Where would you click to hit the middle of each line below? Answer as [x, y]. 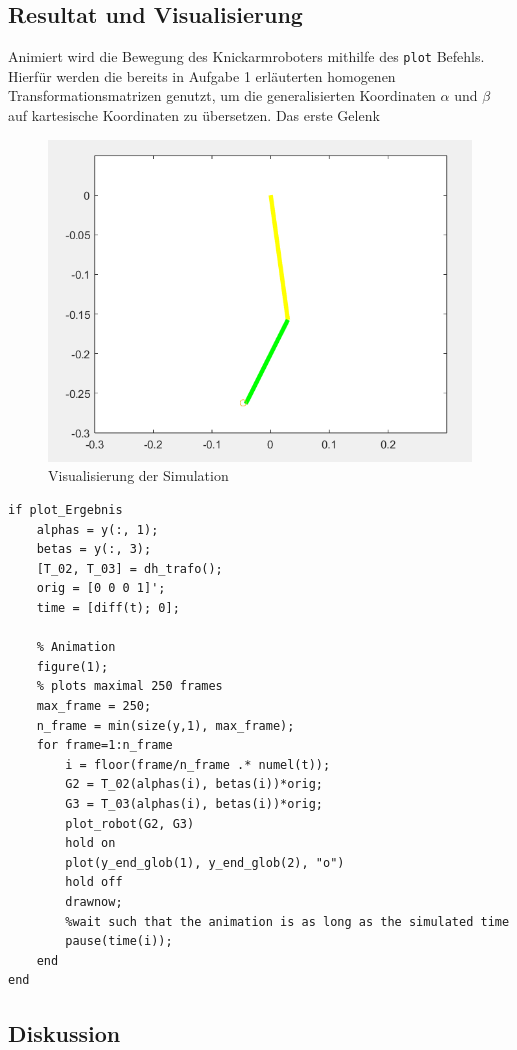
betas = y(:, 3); [94, 549]
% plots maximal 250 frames [129, 686]
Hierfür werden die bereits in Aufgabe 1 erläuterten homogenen [202, 75]
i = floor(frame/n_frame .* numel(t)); [198, 764]
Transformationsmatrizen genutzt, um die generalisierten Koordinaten [222, 95]
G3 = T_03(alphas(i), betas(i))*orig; [194, 803]
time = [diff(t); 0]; [108, 608]
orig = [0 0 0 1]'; [101, 588]
